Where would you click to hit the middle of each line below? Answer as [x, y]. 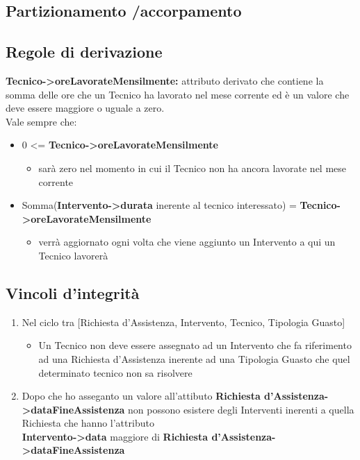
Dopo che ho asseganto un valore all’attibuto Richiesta [141, 396]
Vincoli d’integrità [73, 292]
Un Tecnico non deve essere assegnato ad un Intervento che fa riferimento [195, 345]
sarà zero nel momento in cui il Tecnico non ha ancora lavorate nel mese [193, 168]
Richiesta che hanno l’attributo [88, 423]
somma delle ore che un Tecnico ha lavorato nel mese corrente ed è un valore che [178, 94]
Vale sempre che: [41, 121]
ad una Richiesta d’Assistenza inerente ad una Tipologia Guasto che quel [194, 358]
